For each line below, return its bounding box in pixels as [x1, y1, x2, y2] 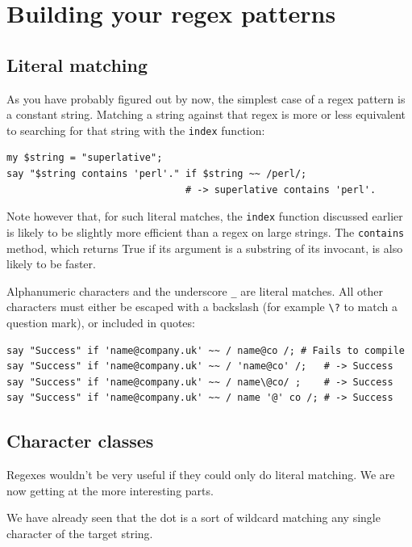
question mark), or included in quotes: [6, 314, 195, 331]
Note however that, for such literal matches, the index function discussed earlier [6, 208, 403, 225]
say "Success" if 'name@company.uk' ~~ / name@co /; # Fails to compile [6, 344, 405, 356]
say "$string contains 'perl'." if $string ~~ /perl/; [6, 168, 307, 180]
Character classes [6, 428, 154, 453]
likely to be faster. [6, 255, 96, 272]
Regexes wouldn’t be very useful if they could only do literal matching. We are [6, 466, 395, 483]
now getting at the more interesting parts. [6, 482, 214, 499]
